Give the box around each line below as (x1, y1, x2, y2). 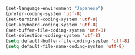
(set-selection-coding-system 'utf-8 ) (5, 33, 101, 39)
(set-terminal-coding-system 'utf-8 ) (5, 16, 98, 22)
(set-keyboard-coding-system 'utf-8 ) (5, 22, 98, 27)
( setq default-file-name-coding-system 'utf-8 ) (5, 44, 125, 50)
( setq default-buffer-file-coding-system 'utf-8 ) (5, 38, 130, 44)
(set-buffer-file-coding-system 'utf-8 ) (5, 27, 107, 33)
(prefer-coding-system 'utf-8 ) (5, 11, 83, 17)
